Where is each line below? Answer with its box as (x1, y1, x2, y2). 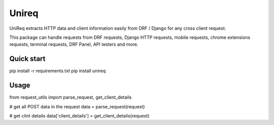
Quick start (9, 54, 46, 63)
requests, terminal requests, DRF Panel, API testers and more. (9, 41, 139, 47)
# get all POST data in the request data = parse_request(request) (9, 103, 145, 109)
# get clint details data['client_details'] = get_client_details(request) (9, 112, 150, 118)
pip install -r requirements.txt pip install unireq (9, 68, 106, 74)
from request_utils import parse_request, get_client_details (9, 94, 132, 100)
